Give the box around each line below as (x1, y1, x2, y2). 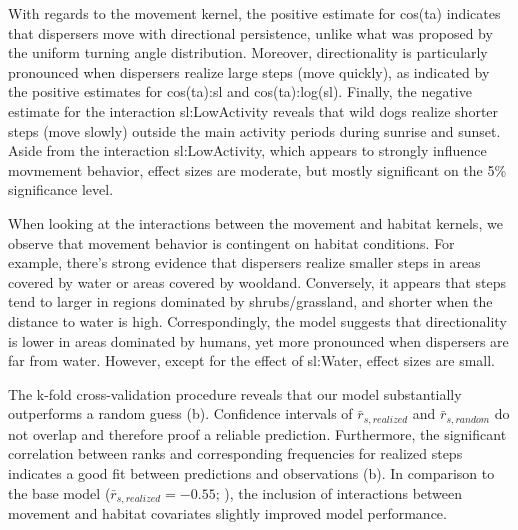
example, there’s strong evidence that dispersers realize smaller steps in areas (8, 252, 481, 273)
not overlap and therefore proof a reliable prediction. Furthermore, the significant (8, 423, 507, 444)
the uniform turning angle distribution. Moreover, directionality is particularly (8, 42, 488, 63)
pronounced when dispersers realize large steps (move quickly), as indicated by (8, 61, 490, 82)
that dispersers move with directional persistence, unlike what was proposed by (8, 22, 493, 43)
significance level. (8, 179, 114, 200)
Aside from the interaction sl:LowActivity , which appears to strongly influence (8, 140, 487, 161)
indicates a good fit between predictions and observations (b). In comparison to (8, 462, 495, 483)
